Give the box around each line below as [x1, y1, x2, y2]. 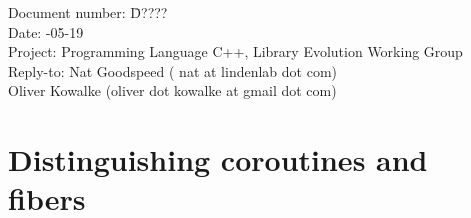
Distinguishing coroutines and [8, 139, 428, 180]
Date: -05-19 [8, 21, 84, 42]
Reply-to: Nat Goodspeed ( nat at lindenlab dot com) [8, 60, 337, 81]
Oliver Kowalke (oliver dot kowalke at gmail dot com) [8, 80, 337, 101]
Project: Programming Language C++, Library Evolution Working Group [8, 41, 463, 62]
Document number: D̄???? [8, 2, 168, 22]
